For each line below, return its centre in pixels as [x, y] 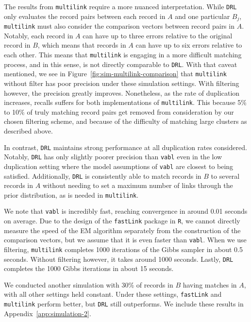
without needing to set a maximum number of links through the [138, 185]
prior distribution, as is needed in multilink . [71, 195]
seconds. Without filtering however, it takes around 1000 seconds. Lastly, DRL [119, 259]
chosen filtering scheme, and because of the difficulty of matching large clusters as [125, 121]
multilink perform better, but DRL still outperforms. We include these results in [124, 304]
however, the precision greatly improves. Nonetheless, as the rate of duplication [122, 93]
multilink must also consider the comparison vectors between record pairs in [119, 26]
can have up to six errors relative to [189, 45]
